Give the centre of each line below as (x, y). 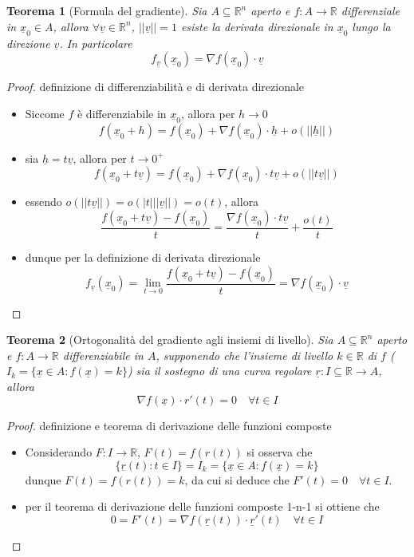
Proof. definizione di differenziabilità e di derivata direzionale (156, 87)
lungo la (371, 26)
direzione (28, 43)
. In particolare (96, 43)
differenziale (370, 10)
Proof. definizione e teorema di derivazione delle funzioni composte (169, 425)
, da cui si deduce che (237, 479)
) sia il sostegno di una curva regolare (219, 371)
